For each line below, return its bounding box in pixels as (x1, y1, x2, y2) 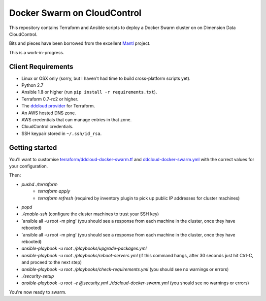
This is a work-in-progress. (9, 49, 64, 55)
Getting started (9, 143, 57, 152)
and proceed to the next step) (21, 259, 82, 266)
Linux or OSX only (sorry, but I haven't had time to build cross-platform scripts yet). (21, 75, 191, 81)
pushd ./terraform (21, 181, 58, 187)
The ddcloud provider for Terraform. (21, 103, 96, 109)
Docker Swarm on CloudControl (9, 7, 142, 18)
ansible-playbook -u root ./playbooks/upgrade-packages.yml (21, 245, 147, 251)
